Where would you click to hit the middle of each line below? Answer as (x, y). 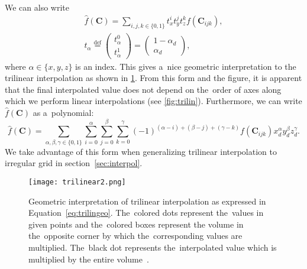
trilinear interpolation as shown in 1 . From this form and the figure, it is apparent (153, 78)
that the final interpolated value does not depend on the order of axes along (143, 89)
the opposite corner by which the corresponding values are (135, 236)
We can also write (37, 7)
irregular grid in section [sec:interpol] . (74, 163)
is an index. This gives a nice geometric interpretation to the (186, 66)
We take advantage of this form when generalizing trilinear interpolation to (141, 151)
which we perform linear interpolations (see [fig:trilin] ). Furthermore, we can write (153, 101)
